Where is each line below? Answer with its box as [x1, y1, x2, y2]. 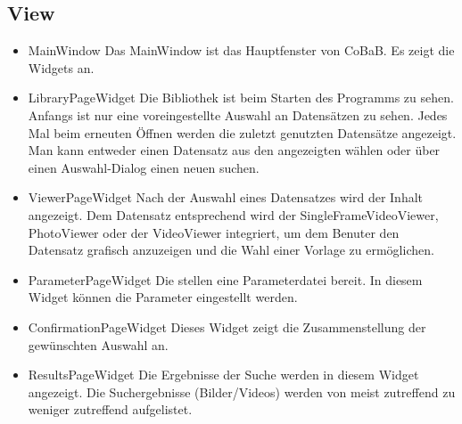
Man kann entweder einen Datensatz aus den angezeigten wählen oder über [28, 141, 441, 159]
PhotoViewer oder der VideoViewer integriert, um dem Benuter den [28, 223, 400, 241]
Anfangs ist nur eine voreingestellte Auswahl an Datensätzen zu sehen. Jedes [28, 105, 448, 124]
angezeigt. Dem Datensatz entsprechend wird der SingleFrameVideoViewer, [28, 205, 439, 224]
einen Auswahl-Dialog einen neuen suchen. [28, 158, 260, 176]
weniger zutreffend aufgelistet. [28, 400, 193, 419]
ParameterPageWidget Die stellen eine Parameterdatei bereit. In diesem [28, 270, 423, 289]
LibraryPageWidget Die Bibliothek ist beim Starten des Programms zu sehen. [28, 88, 454, 107]
